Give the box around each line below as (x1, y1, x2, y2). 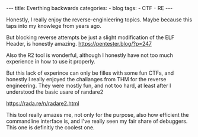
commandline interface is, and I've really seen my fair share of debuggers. (6, 117, 188, 125)
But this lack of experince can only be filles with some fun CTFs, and (6, 69, 174, 77)
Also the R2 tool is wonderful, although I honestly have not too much (6, 52, 174, 59)
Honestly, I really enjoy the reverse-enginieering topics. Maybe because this (6, 16, 193, 23)
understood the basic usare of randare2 (6, 88, 104, 95)
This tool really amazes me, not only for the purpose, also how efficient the (6, 111, 189, 118)
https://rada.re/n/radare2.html (6, 100, 79, 107)
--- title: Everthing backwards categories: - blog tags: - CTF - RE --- (6, 5, 173, 11)
